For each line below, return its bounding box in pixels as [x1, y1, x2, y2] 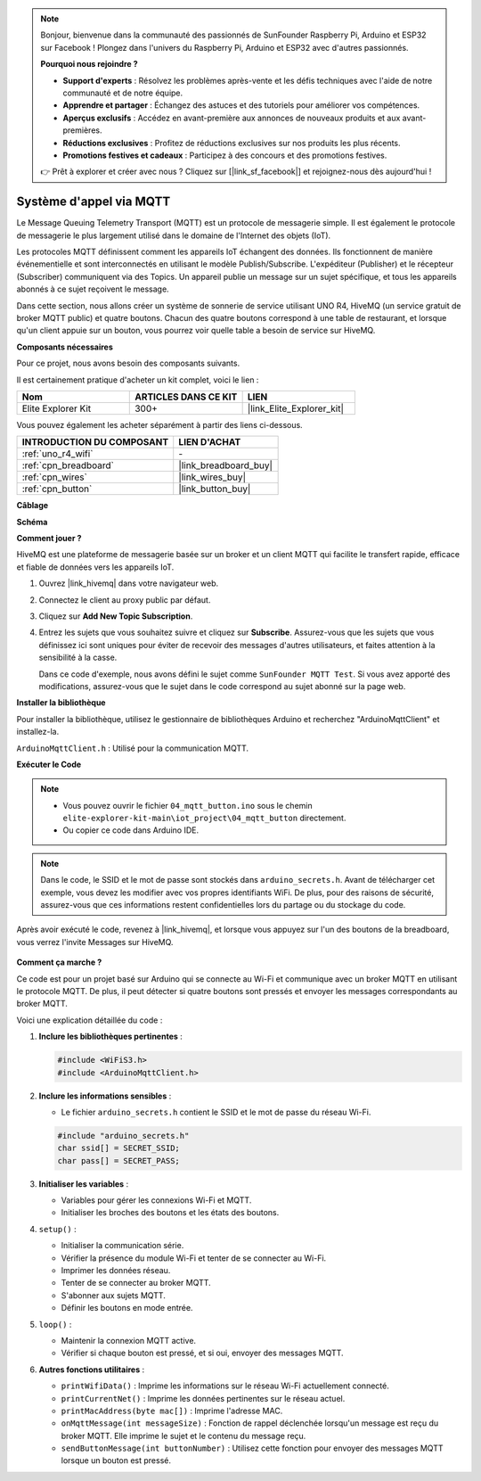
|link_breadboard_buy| [178, 459, 273, 472]
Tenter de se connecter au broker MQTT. [61, 1278, 211, 1288]
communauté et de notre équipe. [62, 87, 183, 98]
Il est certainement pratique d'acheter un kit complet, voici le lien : [16, 374, 259, 385]
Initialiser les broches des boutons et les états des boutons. [61, 1207, 280, 1218]
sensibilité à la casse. [38, 652, 118, 663]
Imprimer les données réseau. [61, 1265, 171, 1276]
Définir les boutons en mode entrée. [61, 1303, 193, 1313]
